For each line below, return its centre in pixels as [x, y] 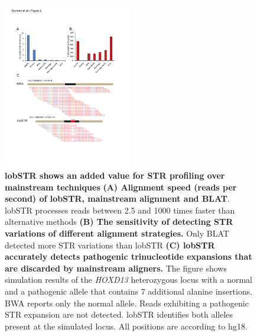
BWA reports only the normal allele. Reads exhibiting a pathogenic [127, 303]
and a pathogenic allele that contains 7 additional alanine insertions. [129, 291]
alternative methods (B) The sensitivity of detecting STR [119, 222]
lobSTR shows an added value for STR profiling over [115, 175]
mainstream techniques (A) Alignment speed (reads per [121, 187]
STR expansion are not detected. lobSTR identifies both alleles [119, 314]
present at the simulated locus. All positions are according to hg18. [126, 326]
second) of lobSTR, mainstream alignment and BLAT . [117, 198]
